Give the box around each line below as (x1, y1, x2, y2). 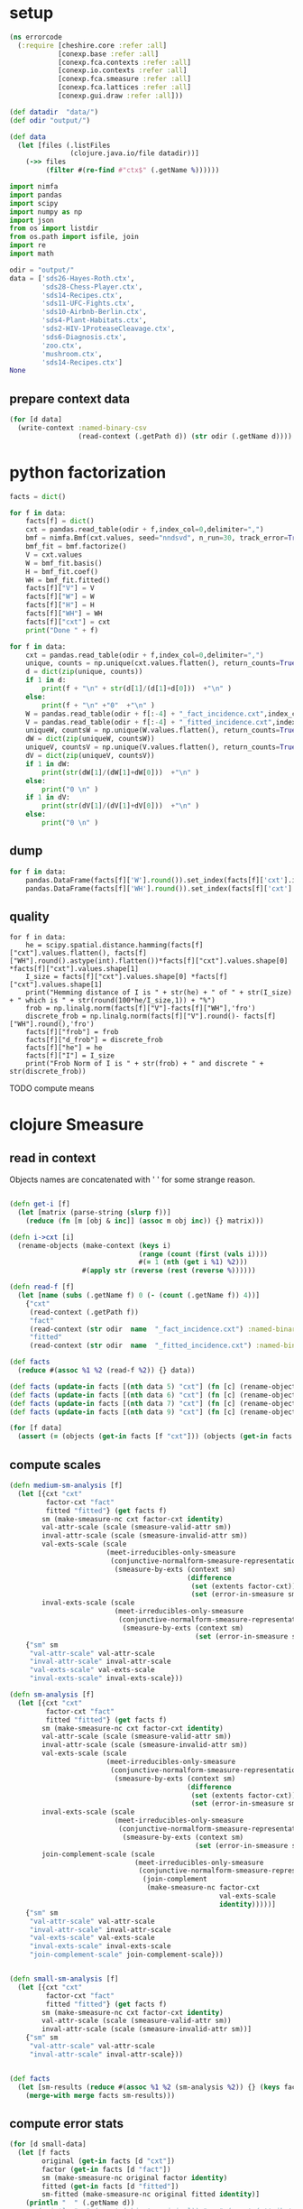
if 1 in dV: (25, 793, 70, 802)
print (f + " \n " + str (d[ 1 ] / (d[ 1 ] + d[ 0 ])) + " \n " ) (41, 684, 233, 693)
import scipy (9, 199, 59, 208)
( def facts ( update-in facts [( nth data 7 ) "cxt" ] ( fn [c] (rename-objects (9, 1399, 300, 1408)
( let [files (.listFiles (17, 141, 111, 150)
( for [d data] (9, 415, 63, 424)
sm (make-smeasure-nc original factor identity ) (41, 2173, 228, 2182)
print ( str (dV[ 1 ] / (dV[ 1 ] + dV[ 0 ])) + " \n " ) (41, 801, 200, 810)
